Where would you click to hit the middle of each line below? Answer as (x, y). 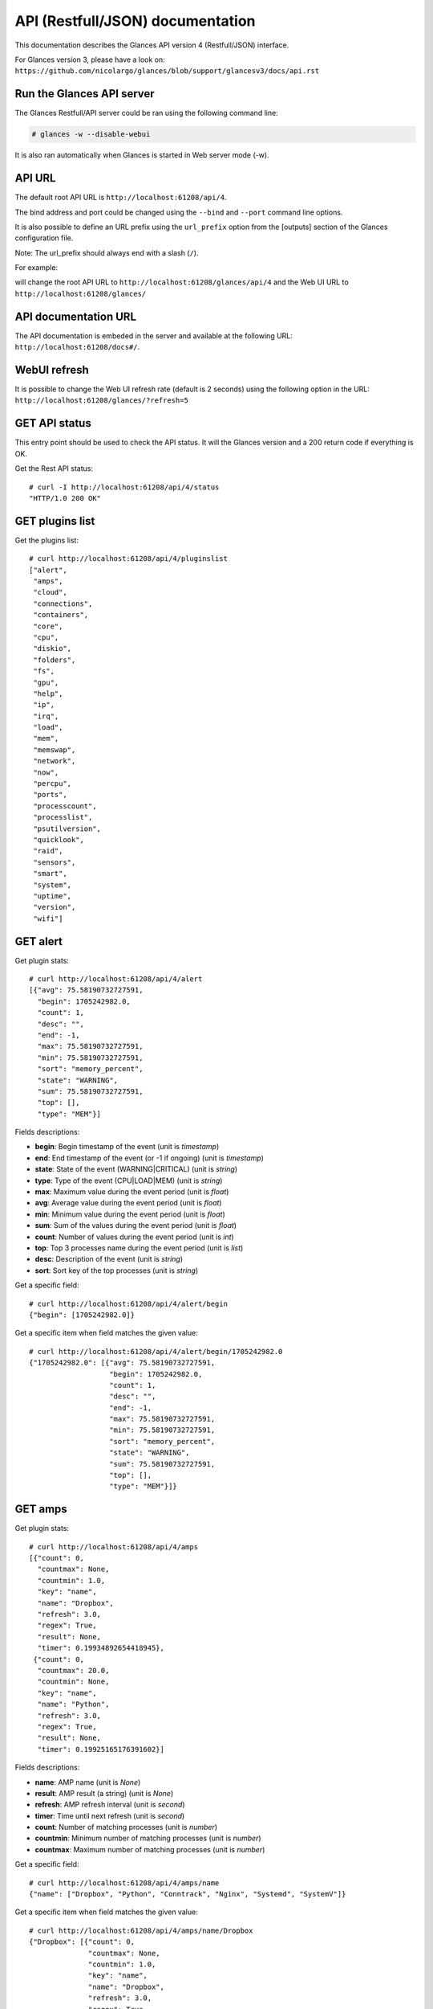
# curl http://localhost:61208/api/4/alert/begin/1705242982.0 (156, 1351)
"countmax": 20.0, (73, 1670)
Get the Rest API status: (54, 468)
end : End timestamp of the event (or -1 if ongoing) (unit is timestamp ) (150, 1158)
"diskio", (53, 649)
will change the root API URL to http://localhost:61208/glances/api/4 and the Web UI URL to (182, 282)
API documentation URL (75, 316)
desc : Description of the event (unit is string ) (109, 1259)
